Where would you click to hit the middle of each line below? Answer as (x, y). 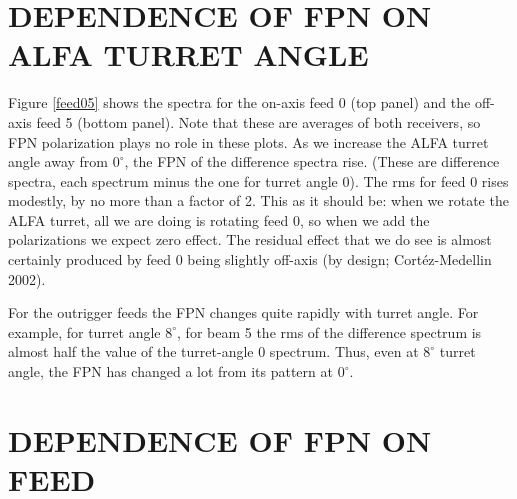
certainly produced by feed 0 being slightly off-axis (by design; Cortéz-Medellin (250, 259)
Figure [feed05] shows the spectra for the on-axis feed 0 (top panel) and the (239, 102)
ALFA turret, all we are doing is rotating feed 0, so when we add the (219, 219)
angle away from (58, 161)
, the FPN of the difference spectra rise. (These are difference (312, 161)
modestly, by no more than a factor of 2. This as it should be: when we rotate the (258, 200)
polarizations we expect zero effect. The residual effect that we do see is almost (250, 239)
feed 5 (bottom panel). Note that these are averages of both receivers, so (258, 121)
